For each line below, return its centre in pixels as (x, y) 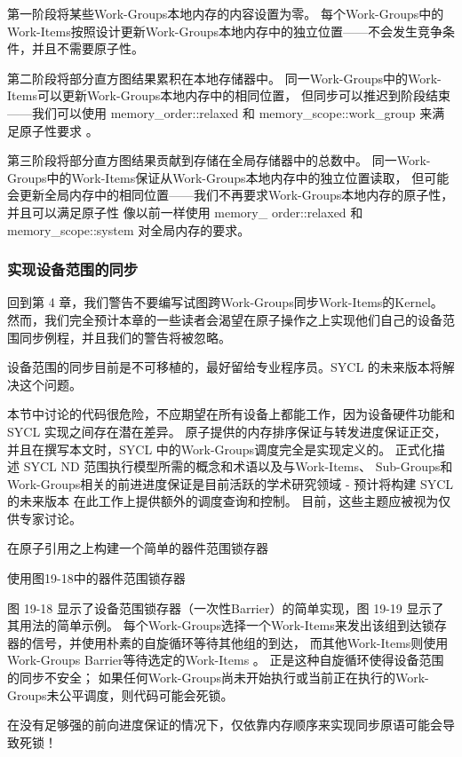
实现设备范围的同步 (73, 269)
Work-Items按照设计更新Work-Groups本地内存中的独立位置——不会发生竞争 (225, 31)
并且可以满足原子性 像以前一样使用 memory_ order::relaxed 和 (185, 212)
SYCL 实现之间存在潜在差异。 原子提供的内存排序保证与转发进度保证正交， (227, 431)
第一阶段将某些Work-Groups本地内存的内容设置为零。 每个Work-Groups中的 (226, 13)
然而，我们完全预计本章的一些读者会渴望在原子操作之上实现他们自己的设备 (225, 319)
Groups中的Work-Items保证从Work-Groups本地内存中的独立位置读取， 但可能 (228, 177)
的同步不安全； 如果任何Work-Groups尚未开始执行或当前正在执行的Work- (218, 678)
